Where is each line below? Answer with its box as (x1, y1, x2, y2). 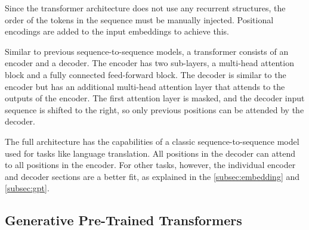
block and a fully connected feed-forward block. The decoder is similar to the (5, 68, 286, 80)
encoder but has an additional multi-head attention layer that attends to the (5, 80, 285, 92)
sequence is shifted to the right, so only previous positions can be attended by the (5, 103, 304, 116)
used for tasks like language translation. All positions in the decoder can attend (5, 147, 296, 159)
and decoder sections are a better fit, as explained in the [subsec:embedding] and (5, 170, 300, 182)
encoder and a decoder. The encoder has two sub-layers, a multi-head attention (5, 57, 294, 69)
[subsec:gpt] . (5, 182, 50, 194)
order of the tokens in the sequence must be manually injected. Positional (5, 13, 274, 26)
